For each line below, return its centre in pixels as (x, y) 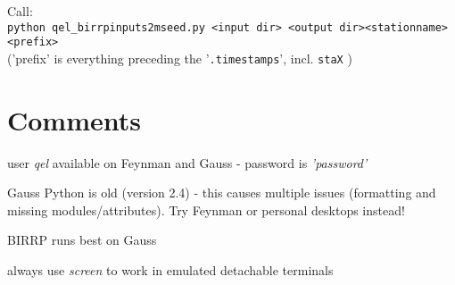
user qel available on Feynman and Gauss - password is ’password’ (187, 162)
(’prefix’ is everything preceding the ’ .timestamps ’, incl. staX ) (180, 58)
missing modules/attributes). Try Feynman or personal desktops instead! (206, 210)
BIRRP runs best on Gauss (82, 240)
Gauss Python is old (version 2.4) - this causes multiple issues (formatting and (222, 193)
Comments (74, 119)
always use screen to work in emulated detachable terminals (170, 270)
